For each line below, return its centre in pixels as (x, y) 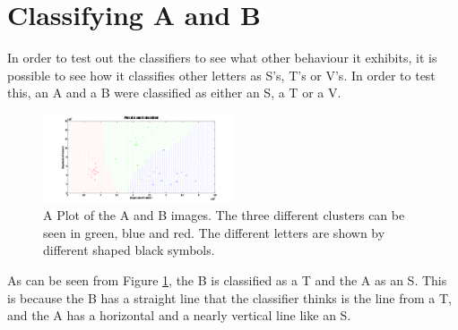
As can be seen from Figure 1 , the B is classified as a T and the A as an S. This (227, 279)
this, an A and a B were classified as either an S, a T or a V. (174, 93)
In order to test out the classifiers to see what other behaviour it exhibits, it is (222, 58)
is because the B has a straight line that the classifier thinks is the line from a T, (229, 297)
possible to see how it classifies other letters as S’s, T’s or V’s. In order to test (221, 75)
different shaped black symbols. (129, 250)
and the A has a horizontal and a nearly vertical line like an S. (179, 315)
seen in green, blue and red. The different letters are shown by (214, 232)
